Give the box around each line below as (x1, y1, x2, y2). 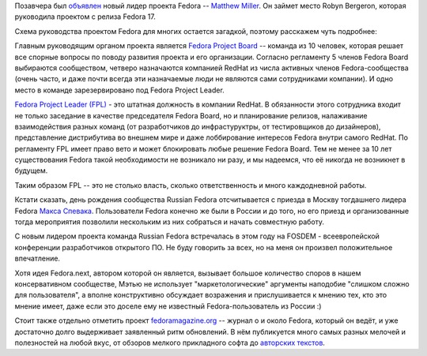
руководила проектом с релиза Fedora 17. (14, 12, 156, 21)
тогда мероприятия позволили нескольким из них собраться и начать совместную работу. (14, 217, 324, 227)
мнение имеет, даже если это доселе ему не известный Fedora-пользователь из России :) (14, 301, 322, 311)
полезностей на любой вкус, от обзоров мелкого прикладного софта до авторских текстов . (14, 338, 326, 347)
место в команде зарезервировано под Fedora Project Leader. (14, 85, 225, 95)
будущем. (14, 166, 48, 175)
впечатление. (14, 253, 61, 264)
